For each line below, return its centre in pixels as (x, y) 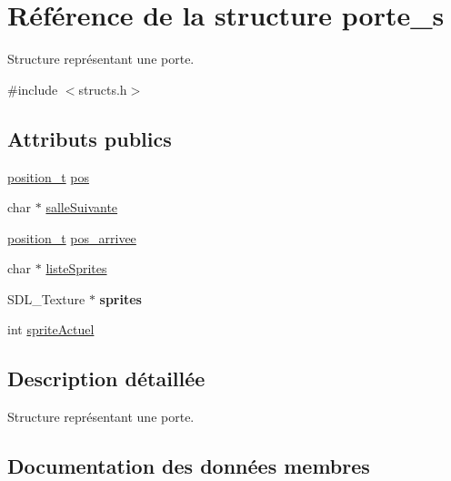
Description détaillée (106, 379)
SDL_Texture (46, 298)
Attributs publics (90, 138)
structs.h (103, 89)
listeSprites (76, 268)
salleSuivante (82, 207)
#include (33, 89)
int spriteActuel (51, 329)
